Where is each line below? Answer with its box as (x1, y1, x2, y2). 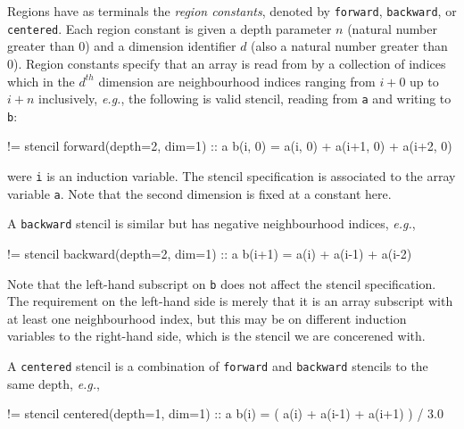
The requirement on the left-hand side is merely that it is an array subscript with (7, 292, 453, 310)
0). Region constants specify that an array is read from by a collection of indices (7, 54, 446, 72)
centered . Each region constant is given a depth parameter (7, 19, 332, 37)
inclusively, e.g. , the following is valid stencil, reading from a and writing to (38, 89, 452, 108)
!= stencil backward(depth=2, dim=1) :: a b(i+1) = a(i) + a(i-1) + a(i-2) (7, 243, 412, 262)
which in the (7, 71, 75, 90)
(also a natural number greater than (251, 37, 448, 55)
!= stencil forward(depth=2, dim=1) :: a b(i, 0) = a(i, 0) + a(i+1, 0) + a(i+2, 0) (7, 136, 452, 155)
